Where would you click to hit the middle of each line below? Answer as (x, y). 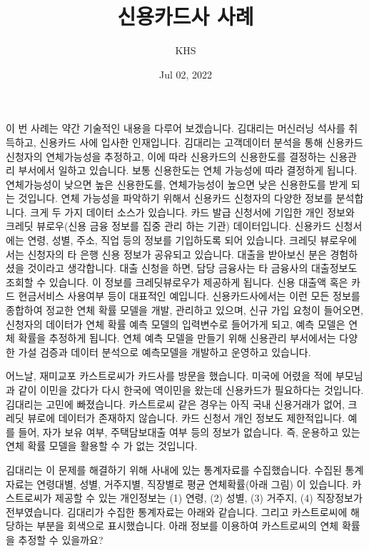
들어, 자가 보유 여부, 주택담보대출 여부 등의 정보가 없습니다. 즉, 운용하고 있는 (189, 431)
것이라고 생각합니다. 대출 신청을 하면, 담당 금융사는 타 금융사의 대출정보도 (192, 268)
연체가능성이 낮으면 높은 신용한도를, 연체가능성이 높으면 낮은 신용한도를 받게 (177, 184)
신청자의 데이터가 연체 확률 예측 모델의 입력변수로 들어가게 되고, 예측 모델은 (176, 324)
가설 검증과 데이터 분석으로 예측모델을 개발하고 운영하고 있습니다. (165, 352)
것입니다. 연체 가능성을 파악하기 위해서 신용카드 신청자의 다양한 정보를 (176, 198)
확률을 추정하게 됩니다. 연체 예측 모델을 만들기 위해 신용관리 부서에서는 (177, 338)
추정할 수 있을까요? (61, 539)
